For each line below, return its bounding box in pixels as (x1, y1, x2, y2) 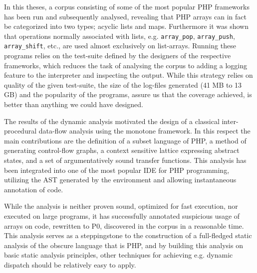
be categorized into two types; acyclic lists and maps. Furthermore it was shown (4, 21, 249, 31)
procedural (4, 126, 37, 136)
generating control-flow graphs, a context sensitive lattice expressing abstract (4, 145, 240, 155)
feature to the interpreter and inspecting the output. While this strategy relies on (4, 70, 253, 80)
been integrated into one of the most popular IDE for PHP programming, (4, 164, 230, 175)
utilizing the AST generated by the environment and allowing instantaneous (4, 174, 237, 185)
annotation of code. (4, 184, 63, 194)
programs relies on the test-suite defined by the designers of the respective (4, 50, 231, 61)
